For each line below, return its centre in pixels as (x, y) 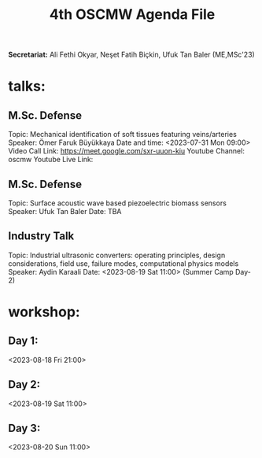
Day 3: (24, 428)
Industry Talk (41, 236)
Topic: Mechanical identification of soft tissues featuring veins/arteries (123, 135)
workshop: (44, 312)
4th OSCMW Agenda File (132, 15)
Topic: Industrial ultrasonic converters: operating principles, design (117, 255)
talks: (27, 86)
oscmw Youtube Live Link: (51, 160)
